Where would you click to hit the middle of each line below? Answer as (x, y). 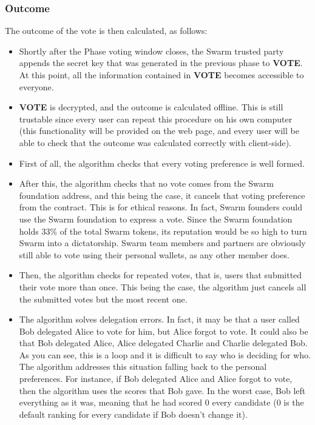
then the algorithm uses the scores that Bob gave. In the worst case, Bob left (162, 390)
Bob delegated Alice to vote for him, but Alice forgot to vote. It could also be (164, 331)
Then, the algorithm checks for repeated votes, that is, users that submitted (161, 275)
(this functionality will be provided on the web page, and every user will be (159, 131)
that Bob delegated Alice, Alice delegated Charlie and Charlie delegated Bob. (163, 343)
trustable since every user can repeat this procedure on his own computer (156, 119)
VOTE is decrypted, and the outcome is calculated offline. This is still (151, 107)
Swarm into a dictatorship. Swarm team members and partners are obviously (162, 243)
